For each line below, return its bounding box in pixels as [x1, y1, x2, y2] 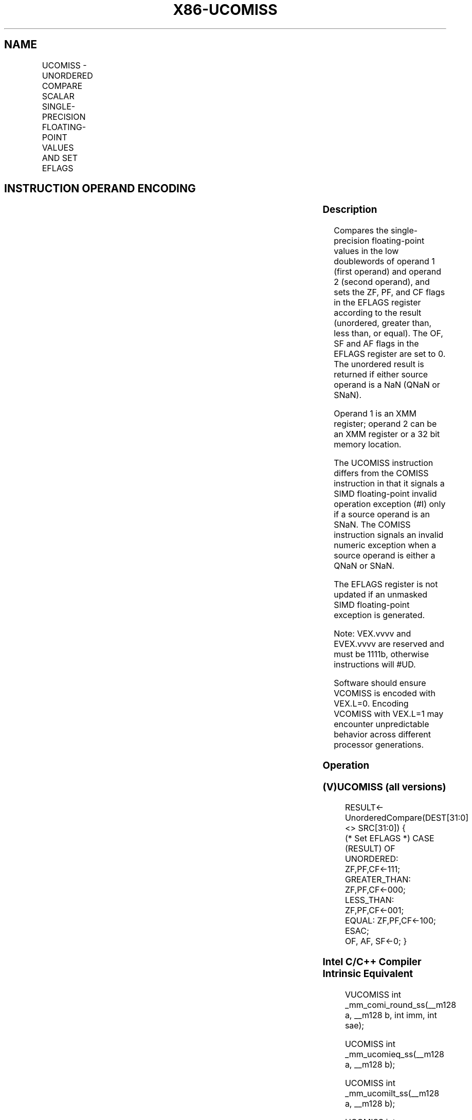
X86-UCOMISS [173, 1, 278, 19]
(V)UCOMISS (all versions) [322, 781, 446, 793]
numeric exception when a [334, 540, 437, 551]
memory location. [334, 439, 402, 450]
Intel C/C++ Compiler [322, 956, 422, 968]
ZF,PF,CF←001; [344, 905, 404, 916]
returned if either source [334, 369, 428, 380]
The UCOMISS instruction [334, 458, 433, 468]
